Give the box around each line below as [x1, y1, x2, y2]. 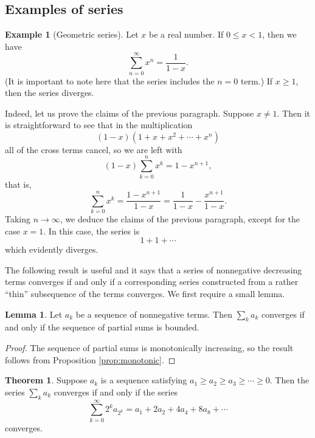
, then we [262, 28, 297, 41]
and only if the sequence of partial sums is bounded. [5, 321, 199, 334]
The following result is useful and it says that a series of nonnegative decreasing [5, 263, 302, 276]
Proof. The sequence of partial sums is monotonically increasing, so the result [5, 341, 294, 354]
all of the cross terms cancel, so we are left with [5, 143, 182, 156]
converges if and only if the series [54, 385, 178, 398]
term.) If [240, 74, 273, 87]
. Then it [277, 106, 310, 119]
